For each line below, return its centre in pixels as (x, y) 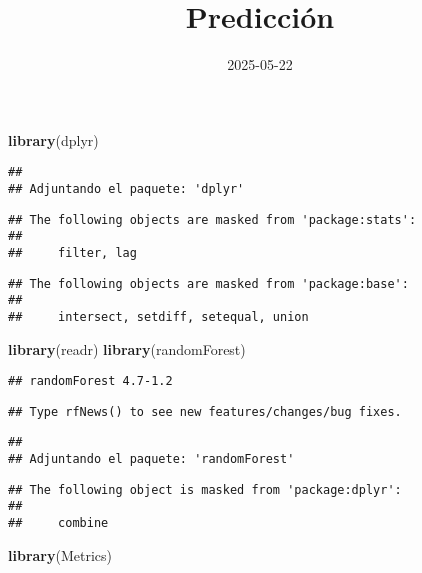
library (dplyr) (53, 139)
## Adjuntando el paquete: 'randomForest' (151, 459)
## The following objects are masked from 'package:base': (208, 283)
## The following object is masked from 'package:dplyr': (205, 489)
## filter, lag (72, 252)
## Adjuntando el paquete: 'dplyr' (126, 188)
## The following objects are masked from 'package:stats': (212, 219)
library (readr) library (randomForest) (127, 348)
